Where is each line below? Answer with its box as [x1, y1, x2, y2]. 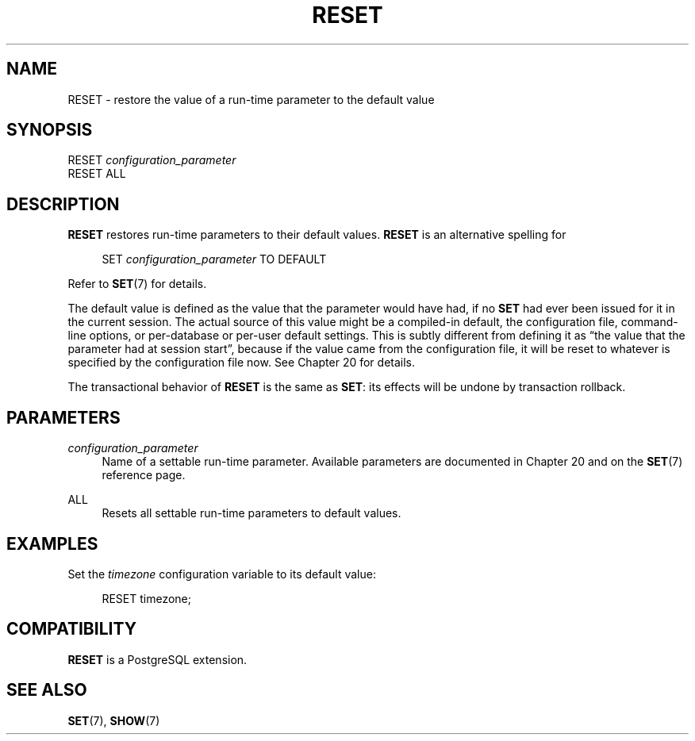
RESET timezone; [102, 591, 191, 605]
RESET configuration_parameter [67, 153, 236, 167]
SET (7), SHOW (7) [67, 713, 160, 728]
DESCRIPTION [6, 194, 120, 214]
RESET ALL [67, 167, 126, 181]
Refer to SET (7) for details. [67, 277, 207, 291]
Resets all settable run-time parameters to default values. [102, 506, 401, 520]
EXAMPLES [6, 533, 98, 554]
